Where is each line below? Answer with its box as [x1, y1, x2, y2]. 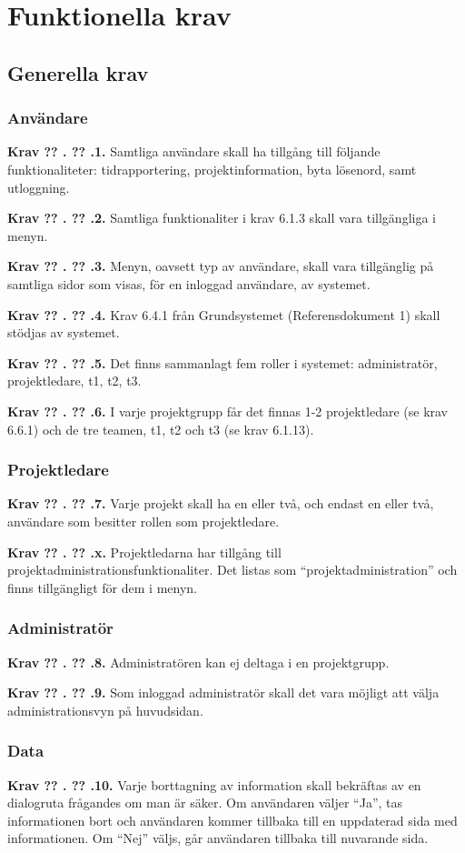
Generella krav [7, 58, 149, 86]
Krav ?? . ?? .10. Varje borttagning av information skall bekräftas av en [7, 775, 421, 794]
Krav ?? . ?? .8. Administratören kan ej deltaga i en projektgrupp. [7, 652, 390, 671]
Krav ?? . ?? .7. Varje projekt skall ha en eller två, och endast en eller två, [7, 494, 434, 513]
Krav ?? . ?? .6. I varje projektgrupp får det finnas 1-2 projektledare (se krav [7, 401, 449, 420]
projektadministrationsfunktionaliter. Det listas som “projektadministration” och [7, 560, 458, 579]
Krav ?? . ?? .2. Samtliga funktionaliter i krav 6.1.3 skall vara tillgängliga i [7, 208, 436, 227]
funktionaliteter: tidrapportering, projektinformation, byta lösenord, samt [7, 159, 417, 178]
